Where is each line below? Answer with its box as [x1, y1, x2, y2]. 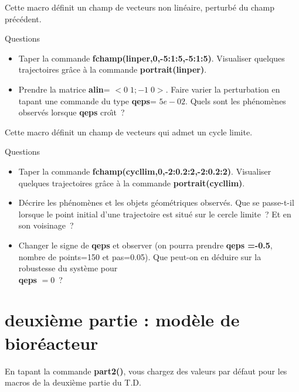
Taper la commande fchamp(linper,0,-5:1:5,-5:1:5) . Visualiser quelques [18, 52, 285, 64]
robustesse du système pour [18, 262, 118, 274]
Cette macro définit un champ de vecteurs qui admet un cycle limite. [5, 125, 253, 138]
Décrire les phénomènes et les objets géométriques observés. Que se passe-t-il [18, 196, 294, 209]
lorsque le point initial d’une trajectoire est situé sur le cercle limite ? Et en [18, 207, 291, 220]
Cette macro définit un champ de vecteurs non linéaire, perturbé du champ [5, 1, 274, 13]
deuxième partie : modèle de [5, 308, 240, 332]
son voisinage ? [18, 219, 74, 231]
